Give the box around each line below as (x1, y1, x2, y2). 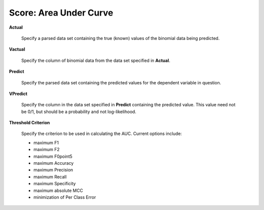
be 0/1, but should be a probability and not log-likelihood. (21, 109, 136, 115)
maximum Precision (33, 167, 73, 173)
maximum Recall (33, 173, 67, 180)
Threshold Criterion (9, 120, 50, 126)
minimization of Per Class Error (33, 194, 96, 200)
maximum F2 (33, 147, 60, 153)
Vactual (9, 46, 25, 52)
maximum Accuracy (33, 160, 74, 166)
